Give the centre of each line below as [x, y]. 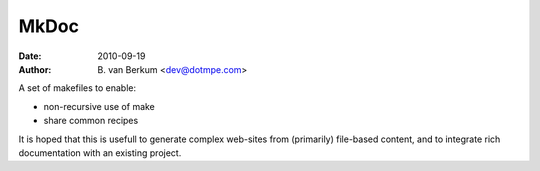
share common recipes [91, 121]
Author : [35, 69]
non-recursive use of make [99, 106]
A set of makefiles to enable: [77, 88]
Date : [30, 56]
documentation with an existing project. [100, 152]
